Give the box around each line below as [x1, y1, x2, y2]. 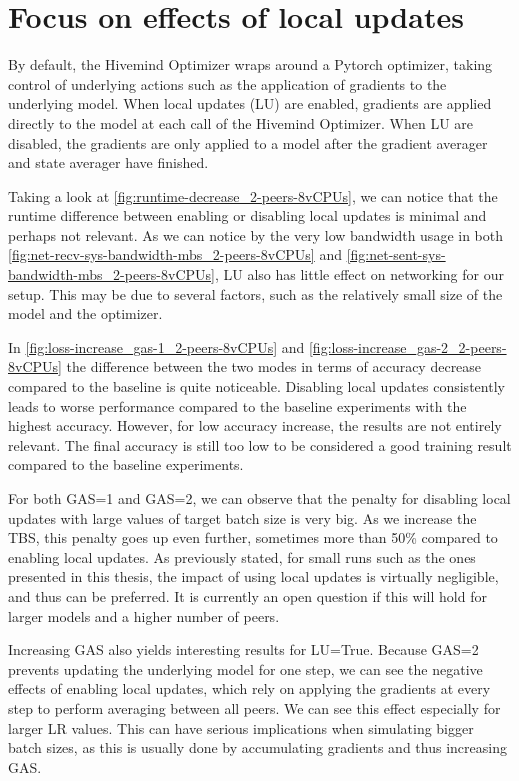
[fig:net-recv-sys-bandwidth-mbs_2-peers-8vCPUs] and [8, 244, 342, 265]
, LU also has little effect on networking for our [214, 264, 504, 285]
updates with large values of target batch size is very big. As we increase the [8, 507, 477, 528]
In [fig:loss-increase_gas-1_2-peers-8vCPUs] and [8, 336, 305, 357]
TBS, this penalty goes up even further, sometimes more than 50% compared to [8, 527, 498, 548]
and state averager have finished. [8, 152, 209, 173]
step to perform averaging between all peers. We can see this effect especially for [8, 697, 501, 718]
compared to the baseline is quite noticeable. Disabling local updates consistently [8, 376, 505, 397]
